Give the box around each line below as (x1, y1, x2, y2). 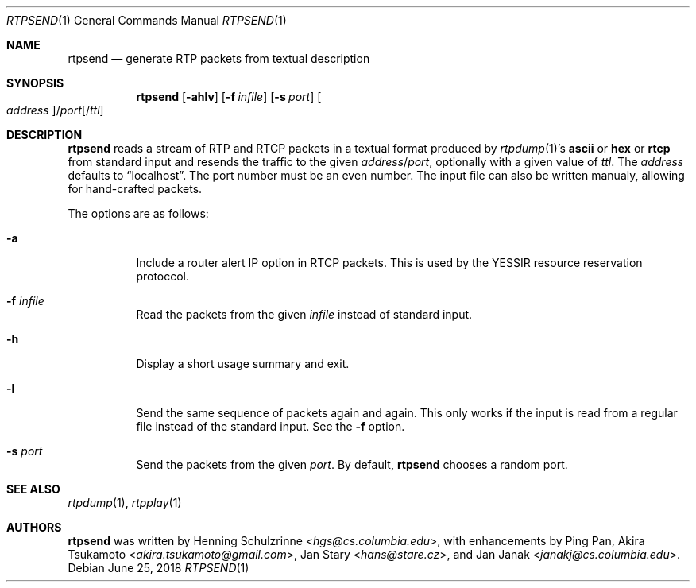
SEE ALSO (6, 482, 60, 496)
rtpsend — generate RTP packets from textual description (68, 52, 370, 65)
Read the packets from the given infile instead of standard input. (136, 308, 473, 321)
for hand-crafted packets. (68, 182, 203, 195)
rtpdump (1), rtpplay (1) (68, 496, 182, 509)
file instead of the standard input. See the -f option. (136, 420, 405, 433)
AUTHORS (6, 520, 62, 534)
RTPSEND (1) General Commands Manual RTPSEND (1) (6, 14, 287, 27)
